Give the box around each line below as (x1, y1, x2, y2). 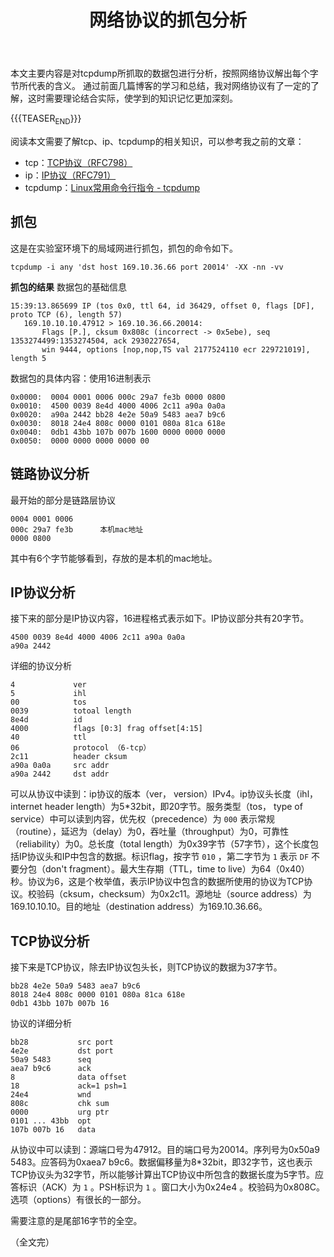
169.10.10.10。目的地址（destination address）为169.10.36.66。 (10, 901, 268, 913)
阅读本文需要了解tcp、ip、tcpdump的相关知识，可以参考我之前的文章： (10, 135, 305, 147)
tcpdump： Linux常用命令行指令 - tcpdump (24, 181, 201, 193)
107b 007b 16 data (10, 1125, 97, 1135)
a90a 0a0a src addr (10, 761, 110, 771)
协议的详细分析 (10, 1017, 72, 1030)
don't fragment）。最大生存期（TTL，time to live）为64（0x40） (44, 863, 310, 875)
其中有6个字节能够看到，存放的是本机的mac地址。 (10, 552, 218, 564)
